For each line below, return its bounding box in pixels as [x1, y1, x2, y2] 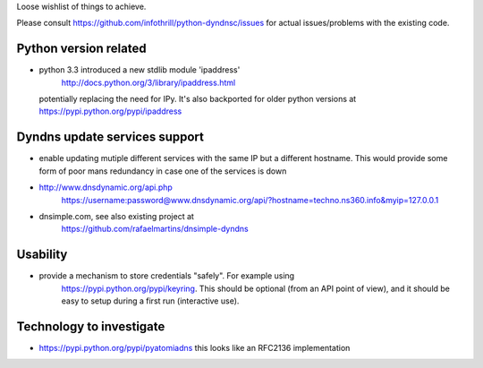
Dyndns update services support [16, 130, 205, 145]
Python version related [16, 41, 147, 56]
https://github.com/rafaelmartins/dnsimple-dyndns [61, 224, 250, 235]
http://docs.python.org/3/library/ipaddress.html [61, 77, 236, 88]
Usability [16, 247, 68, 262]
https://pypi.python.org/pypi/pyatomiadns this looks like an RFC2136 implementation [38, 342, 351, 353]
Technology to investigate [16, 319, 165, 334]
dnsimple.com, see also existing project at [38, 210, 194, 221]
